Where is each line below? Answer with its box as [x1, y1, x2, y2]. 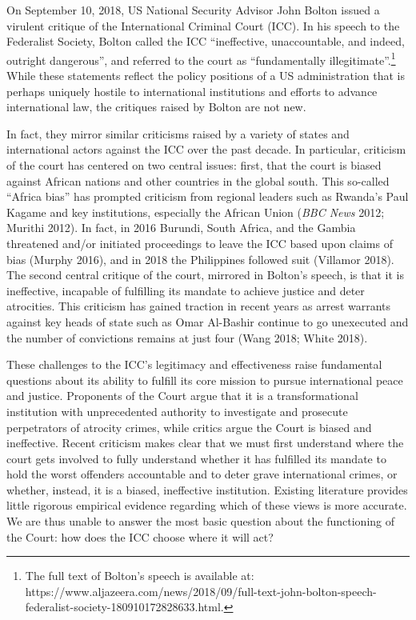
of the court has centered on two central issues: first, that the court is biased [6, 157, 382, 173]
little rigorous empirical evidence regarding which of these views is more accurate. [6, 497, 407, 514]
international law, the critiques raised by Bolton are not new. [6, 98, 306, 115]
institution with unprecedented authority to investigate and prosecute [6, 402, 348, 419]
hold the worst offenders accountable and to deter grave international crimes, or [6, 466, 398, 482]
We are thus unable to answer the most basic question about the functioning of [6, 513, 395, 530]
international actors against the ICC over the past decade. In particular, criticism [6, 141, 406, 158]
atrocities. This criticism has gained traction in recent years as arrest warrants [6, 298, 391, 314]
